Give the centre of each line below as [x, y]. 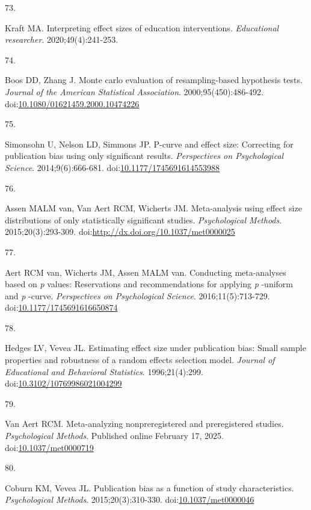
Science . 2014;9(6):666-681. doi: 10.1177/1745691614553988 [112, 167]
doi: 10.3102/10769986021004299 [63, 383]
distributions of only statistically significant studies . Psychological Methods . [143, 219]
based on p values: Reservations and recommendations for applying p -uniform [149, 284]
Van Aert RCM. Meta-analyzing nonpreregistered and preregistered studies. [144, 424]
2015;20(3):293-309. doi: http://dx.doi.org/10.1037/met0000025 [120, 232]
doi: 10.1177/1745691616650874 [61, 307]
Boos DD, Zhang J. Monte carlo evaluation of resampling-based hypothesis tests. [154, 80]
